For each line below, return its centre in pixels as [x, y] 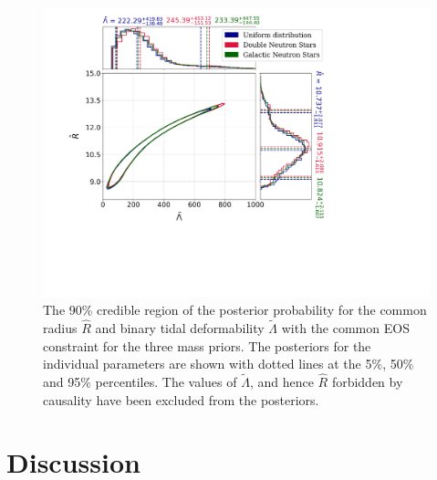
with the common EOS [345, 327]
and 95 [62, 381]
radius [60, 327]
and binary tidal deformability [180, 327]
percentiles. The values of [166, 381]
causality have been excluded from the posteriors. [181, 399]
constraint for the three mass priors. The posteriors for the [207, 345]
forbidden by [367, 381]
